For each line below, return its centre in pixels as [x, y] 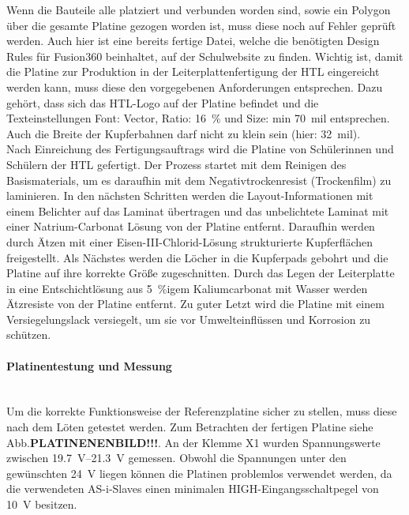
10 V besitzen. [42, 504]
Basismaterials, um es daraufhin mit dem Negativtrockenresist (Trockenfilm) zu [199, 180]
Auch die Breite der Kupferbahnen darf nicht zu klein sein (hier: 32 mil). [184, 133]
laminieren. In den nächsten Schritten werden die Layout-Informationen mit [190, 195]
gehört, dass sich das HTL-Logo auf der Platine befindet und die [163, 102]
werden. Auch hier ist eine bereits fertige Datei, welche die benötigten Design [193, 41]
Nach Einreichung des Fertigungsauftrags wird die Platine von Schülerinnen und [200, 149]
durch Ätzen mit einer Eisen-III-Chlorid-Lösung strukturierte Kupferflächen [190, 241]
